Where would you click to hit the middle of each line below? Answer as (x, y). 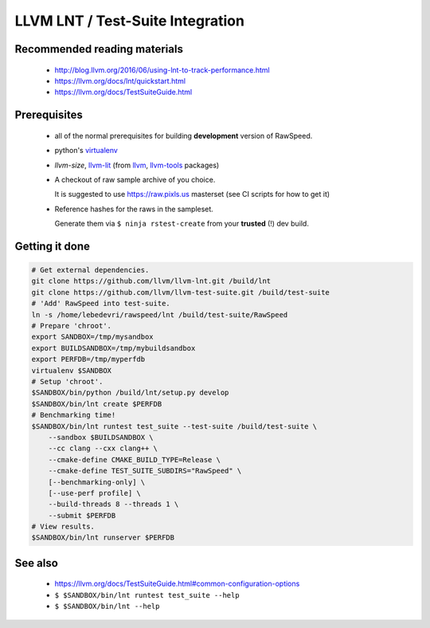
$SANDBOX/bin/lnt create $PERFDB (97, 404)
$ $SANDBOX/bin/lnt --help (107, 606)
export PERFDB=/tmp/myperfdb (88, 359)
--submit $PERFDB (82, 515)
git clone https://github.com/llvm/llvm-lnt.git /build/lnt (151, 281)
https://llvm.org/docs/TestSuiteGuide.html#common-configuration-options (177, 584)
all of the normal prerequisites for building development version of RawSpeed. (184, 135)
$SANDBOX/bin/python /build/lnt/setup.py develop (130, 393)
